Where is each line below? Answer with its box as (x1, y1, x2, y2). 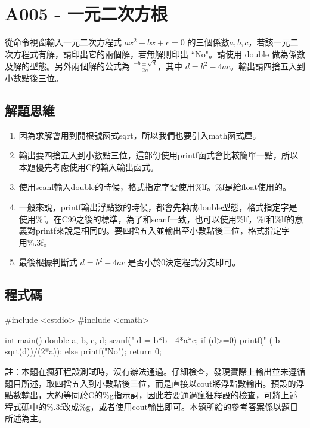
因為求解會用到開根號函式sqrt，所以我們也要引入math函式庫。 (18, 129, 261, 141)
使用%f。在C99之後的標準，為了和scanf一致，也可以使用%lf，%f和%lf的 (18, 212, 295, 225)
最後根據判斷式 (18, 256, 77, 268)
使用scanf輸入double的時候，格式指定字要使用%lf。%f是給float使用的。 (18, 181, 292, 193)
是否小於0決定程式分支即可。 (128, 256, 241, 268)
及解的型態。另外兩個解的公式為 (5, 60, 130, 72)
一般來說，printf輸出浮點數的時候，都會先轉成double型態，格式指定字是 (18, 201, 297, 213)
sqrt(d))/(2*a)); (5, 345, 63, 357)
